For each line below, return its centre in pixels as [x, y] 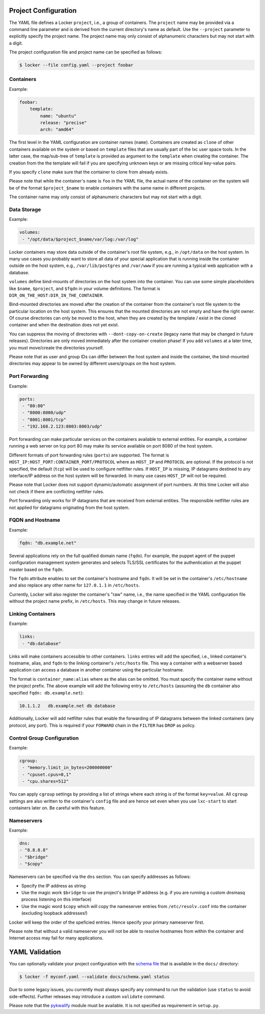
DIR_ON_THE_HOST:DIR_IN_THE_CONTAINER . [56, 295]
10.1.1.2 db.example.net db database [67, 706]
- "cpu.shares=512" [45, 781]
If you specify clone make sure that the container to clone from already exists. [89, 172]
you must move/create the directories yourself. [56, 347]
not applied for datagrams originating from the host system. [69, 507]
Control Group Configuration [44, 738]
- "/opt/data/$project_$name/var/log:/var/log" [80, 239]
